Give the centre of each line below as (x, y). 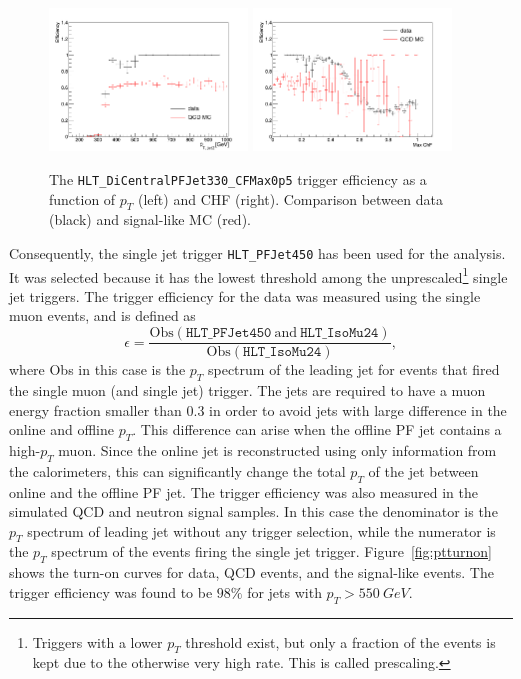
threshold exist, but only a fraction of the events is (340, 641)
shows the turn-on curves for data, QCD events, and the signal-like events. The (251, 572)
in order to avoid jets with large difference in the (358, 409)
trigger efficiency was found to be (111, 591)
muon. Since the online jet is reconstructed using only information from (277, 449)
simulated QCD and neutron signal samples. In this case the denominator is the (253, 511)
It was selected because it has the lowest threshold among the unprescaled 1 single (258, 275)
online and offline (62, 429)
